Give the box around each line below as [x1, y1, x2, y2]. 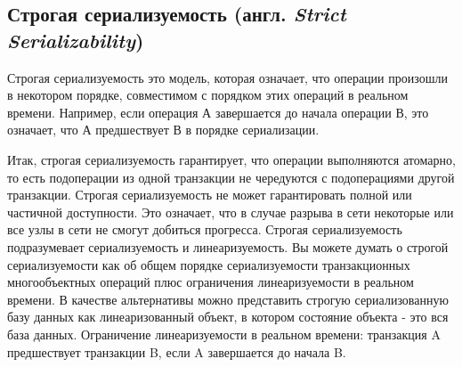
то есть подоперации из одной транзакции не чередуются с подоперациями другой [7, 167, 455, 186]
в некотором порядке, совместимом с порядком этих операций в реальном [7, 86, 409, 104]
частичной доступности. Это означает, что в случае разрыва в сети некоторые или [7, 202, 454, 221]
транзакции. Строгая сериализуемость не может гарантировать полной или [7, 185, 412, 204]
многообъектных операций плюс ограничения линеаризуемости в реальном [7, 273, 414, 291]
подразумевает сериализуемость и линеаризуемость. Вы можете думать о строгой [7, 237, 449, 256]
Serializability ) [7, 26, 144, 53]
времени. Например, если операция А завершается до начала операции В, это [7, 102, 429, 121]
